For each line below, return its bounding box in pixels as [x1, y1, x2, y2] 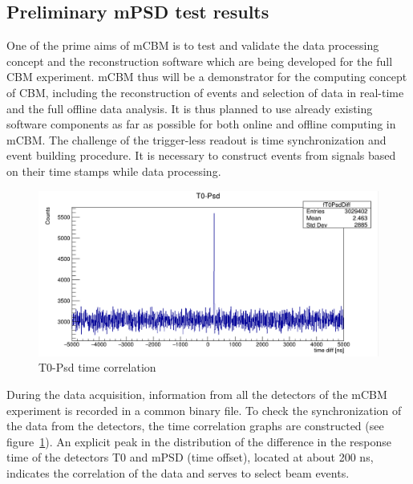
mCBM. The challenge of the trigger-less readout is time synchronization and [6, 131, 387, 148]
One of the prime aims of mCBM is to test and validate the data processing [6, 37, 379, 54]
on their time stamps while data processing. [6, 162, 221, 179]
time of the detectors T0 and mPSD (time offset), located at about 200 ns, [6, 449, 374, 466]
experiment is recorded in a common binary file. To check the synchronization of [6, 401, 402, 418]
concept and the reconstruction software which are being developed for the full [6, 52, 393, 69]
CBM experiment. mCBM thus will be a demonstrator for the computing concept [6, 68, 407, 85]
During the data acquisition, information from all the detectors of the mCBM [6, 385, 387, 402]
